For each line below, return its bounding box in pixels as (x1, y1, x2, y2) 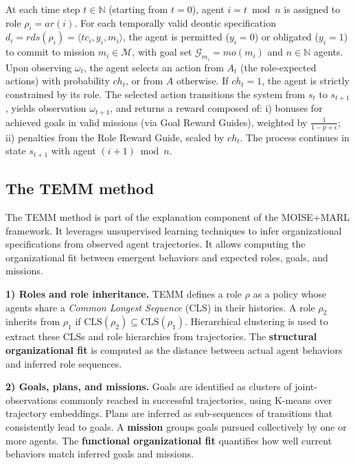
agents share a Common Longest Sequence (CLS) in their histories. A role (5, 300, 315, 314)
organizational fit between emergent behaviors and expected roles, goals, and (5, 250, 328, 264)
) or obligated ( (254, 29, 319, 44)
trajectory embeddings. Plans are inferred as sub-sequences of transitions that (5, 406, 333, 420)
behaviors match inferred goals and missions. (5, 446, 194, 461)
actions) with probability (5, 73, 110, 88)
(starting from (108, 2, 168, 16)
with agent (51, 143, 96, 158)
